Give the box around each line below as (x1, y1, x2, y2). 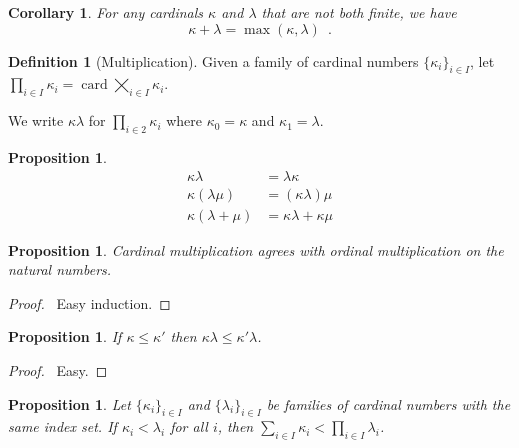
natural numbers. (8, 259, 112, 280)
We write (8, 110, 64, 131)
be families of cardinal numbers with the (266, 393, 511, 414)
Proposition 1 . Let (8, 393, 131, 414)
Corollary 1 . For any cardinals (8, 2, 204, 22)
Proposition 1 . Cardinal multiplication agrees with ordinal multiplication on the (8, 239, 504, 260)
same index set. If (8, 416, 117, 437)
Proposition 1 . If (8, 326, 122, 347)
